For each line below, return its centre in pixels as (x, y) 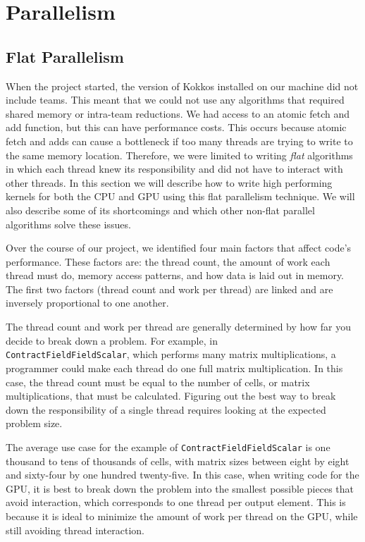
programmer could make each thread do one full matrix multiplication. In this (174, 368)
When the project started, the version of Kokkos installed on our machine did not (182, 86)
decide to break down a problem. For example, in (112, 340)
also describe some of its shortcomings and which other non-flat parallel (160, 210)
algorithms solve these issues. (68, 224)
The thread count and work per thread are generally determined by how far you (178, 327)
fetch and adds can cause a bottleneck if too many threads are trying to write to (179, 141)
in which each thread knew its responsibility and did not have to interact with (174, 169)
